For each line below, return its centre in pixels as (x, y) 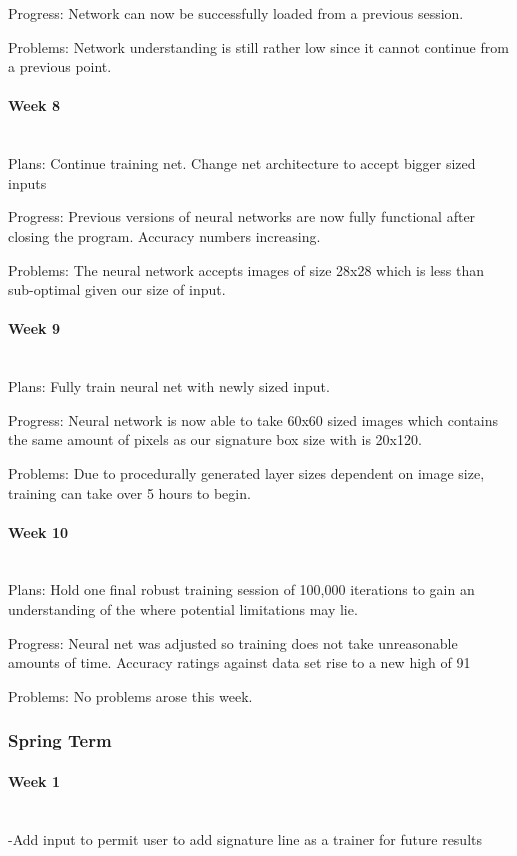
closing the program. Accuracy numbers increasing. (164, 235)
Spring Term (60, 740)
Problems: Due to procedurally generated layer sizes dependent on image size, (246, 472)
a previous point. (60, 66)
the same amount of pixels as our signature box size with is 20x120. (215, 439)
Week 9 (34, 328)
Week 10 (38, 531)
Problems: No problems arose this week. (130, 695)
